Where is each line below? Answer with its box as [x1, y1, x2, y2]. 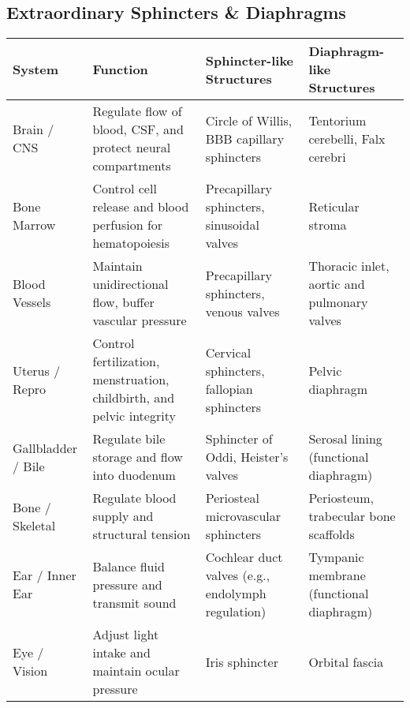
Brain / [13, 120, 54, 139]
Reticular [308, 197, 360, 216]
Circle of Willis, [205, 111, 293, 129]
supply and [92, 507, 154, 526]
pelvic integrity [92, 406, 176, 425]
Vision [13, 661, 48, 680]
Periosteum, [308, 489, 374, 508]
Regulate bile [92, 429, 166, 448]
